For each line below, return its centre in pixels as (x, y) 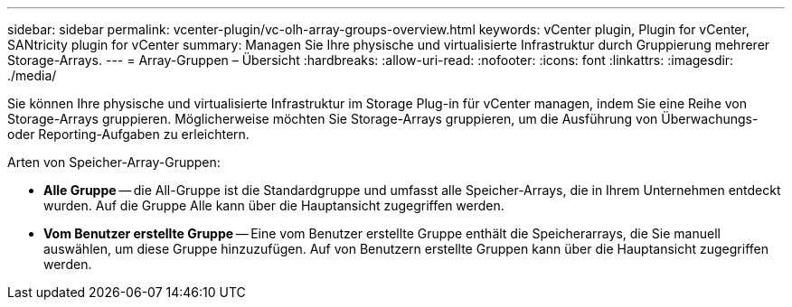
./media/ (32, 75)
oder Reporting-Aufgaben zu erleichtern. (128, 134)
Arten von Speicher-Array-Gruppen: (114, 162)
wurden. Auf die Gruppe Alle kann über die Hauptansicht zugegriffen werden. (274, 205)
